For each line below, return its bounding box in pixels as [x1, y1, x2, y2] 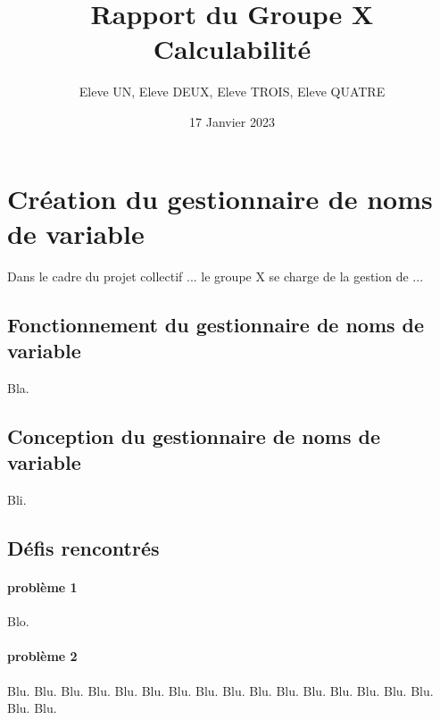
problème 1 [7, 577, 78, 596]
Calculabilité [153, 30, 311, 67]
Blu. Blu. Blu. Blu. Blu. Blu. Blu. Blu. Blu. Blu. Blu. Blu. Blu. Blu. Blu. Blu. [7, 681, 434, 699]
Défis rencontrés [7, 533, 160, 561]
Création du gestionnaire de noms [7, 180, 433, 216]
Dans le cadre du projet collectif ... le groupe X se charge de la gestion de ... [7, 266, 424, 285]
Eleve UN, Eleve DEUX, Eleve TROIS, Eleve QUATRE [79, 82, 386, 101]
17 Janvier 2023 [189, 112, 275, 130]
